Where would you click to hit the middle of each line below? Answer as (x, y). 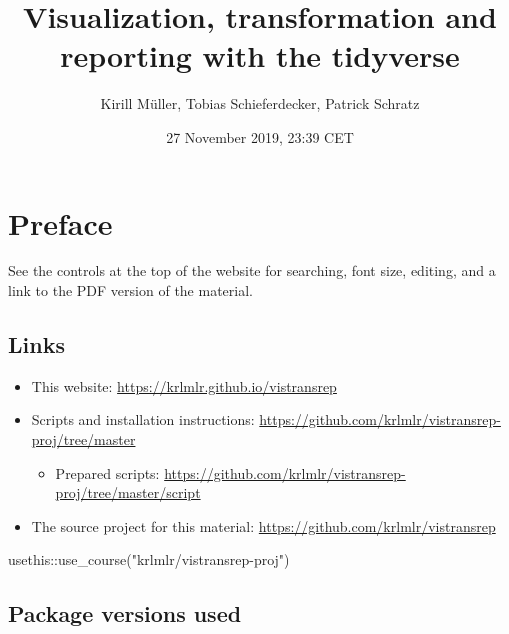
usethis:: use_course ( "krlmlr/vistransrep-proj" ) (149, 559)
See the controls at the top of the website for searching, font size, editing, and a (252, 270)
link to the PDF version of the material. (130, 290)
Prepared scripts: (107, 472)
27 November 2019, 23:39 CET (260, 136)
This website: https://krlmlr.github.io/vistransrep (184, 385)
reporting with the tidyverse (260, 55)
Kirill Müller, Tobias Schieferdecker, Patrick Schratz (260, 103)
